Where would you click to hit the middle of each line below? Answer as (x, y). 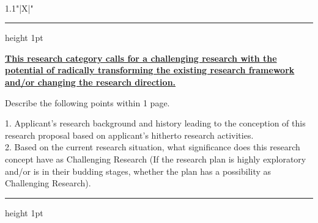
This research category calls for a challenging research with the (141, 58)
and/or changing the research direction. (91, 82)
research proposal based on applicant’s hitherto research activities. (129, 135)
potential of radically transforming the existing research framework (150, 70)
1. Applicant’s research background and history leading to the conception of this (155, 123)
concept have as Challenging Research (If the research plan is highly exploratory (156, 159)
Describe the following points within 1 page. (87, 102)
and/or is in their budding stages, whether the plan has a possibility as (138, 171)
